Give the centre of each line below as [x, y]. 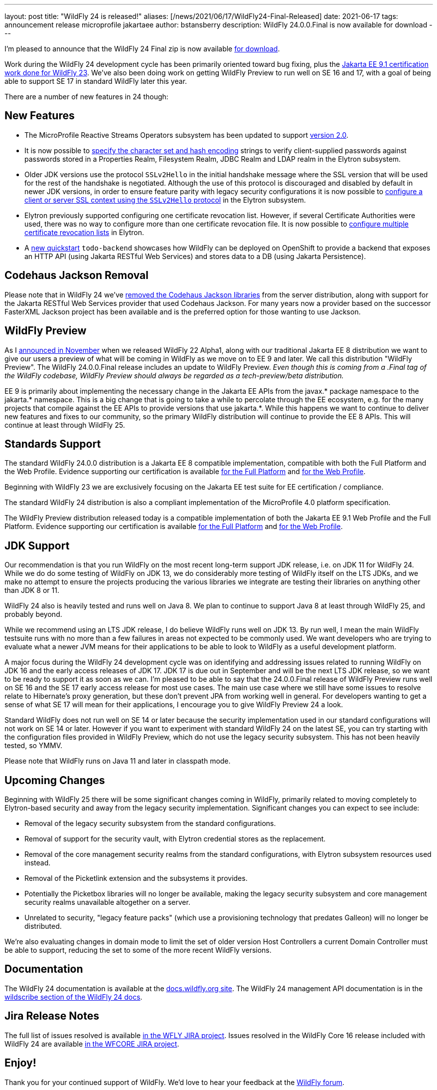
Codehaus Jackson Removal [76, 275]
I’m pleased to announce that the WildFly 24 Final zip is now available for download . [142, 49]
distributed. [43, 926]
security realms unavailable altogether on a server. [107, 902]
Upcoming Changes [55, 780]
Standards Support [53, 444]
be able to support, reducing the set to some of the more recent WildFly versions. [138, 950]
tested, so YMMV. [34, 746]
